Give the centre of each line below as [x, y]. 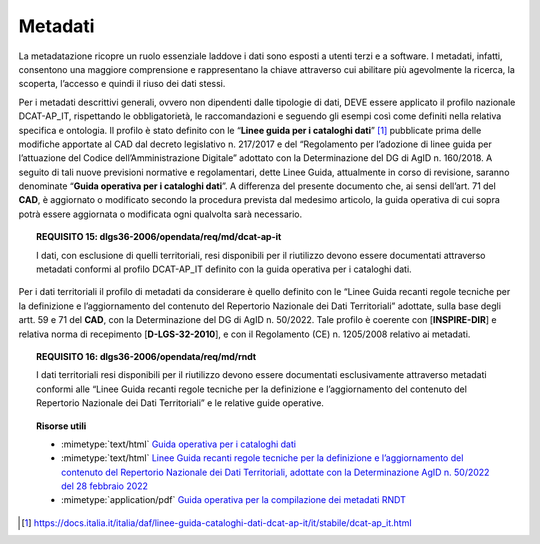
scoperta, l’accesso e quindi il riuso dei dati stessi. [122, 84]
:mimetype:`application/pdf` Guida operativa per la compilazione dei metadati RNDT [234, 500]
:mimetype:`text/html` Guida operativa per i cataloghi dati [179, 444]
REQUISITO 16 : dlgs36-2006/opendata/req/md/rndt [146, 356]
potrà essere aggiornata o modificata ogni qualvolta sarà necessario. [160, 214]
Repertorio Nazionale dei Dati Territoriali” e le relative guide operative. [180, 403]
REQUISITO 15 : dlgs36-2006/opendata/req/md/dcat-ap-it [159, 237]
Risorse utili [61, 426]
